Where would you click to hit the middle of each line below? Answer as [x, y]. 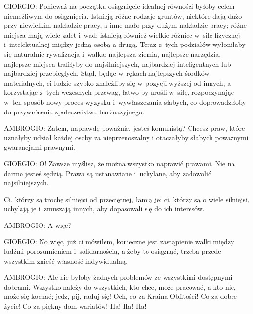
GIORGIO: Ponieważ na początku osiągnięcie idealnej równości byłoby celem [119, 6]
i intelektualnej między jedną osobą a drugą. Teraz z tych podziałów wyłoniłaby [125, 44]
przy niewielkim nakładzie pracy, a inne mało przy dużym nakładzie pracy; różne [125, 25]
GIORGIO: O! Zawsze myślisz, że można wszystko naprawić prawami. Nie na [119, 163]
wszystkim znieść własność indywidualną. [66, 260]
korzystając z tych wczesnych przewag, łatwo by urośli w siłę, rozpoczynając [119, 92]
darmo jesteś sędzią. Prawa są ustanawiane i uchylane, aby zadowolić [108, 173]
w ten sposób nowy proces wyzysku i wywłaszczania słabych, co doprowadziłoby [125, 101]
